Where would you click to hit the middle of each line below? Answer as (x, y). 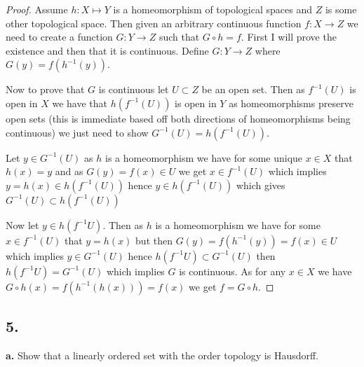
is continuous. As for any (232, 271)
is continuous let (134, 89)
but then (154, 240)
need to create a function (59, 37)
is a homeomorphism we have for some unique (204, 157)
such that (179, 37)
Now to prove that (45, 89)
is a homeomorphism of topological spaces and (213, 9)
